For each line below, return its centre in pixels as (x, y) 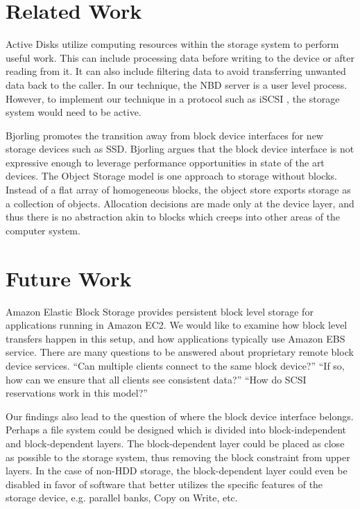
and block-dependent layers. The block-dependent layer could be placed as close (175, 443)
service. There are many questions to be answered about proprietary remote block (180, 352)
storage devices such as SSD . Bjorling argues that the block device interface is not (180, 149)
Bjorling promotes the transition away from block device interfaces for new (164, 135)
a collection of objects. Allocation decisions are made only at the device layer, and (180, 203)
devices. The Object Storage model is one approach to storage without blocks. (171, 176)
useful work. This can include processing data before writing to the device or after (180, 57)
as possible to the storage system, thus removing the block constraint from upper (178, 457)
